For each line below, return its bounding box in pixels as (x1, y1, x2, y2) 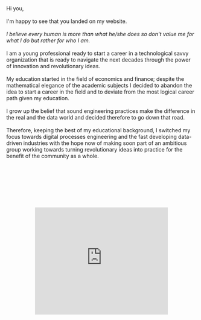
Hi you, (6, 5, 24, 12)
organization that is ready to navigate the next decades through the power (6, 56, 191, 63)
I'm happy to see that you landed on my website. (6, 18, 127, 25)
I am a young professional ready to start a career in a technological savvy (6, 50, 189, 57)
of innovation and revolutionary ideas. (6, 63, 101, 69)
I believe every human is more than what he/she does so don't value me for (6, 31, 194, 37)
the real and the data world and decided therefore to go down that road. (6, 114, 185, 121)
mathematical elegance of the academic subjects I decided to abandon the (6, 82, 193, 89)
